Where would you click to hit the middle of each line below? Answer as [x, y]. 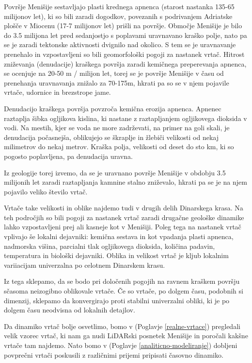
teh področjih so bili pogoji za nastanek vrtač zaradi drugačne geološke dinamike [124, 217]
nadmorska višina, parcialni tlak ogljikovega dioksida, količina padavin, [110, 246]
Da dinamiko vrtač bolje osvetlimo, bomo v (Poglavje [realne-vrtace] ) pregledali [122, 326]
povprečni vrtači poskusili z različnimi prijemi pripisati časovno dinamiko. [114, 354]
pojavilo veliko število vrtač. [46, 191]
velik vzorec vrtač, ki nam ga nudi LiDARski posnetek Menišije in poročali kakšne [126, 336]
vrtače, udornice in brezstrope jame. [57, 92]
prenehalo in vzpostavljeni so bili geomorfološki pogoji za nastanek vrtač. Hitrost [124, 54]
